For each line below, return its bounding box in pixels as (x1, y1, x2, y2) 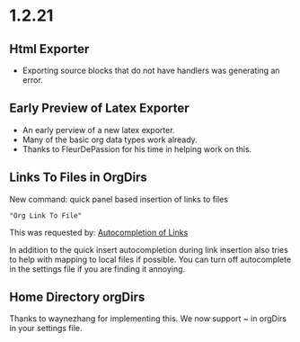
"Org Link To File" (9, 211, 83, 220)
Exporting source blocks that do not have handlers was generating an (22, 65, 280, 76)
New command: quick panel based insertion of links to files (9, 193, 229, 204)
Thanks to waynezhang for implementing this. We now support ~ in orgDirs (9, 313, 287, 324)
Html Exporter (9, 41, 90, 57)
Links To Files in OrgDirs (9, 170, 148, 185)
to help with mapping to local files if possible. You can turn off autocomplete (9, 254, 292, 265)
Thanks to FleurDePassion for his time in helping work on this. (22, 143, 252, 154)
